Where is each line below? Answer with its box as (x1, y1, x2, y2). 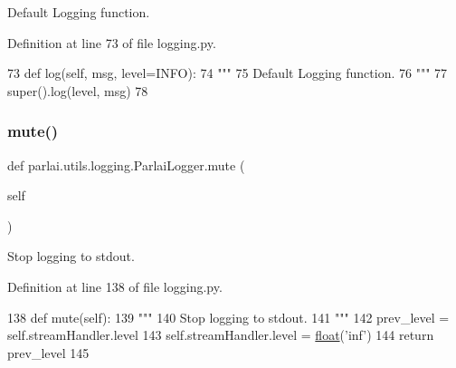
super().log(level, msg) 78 (7, 81, 148, 100)
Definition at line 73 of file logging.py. (7, 33, 216, 52)
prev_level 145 (7, 343, 90, 362)
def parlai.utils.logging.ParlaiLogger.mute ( (7, 155, 245, 174)
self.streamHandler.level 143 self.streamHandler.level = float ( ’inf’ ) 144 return (7, 325, 434, 344)
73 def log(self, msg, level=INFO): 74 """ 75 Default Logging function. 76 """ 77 (7, 63, 448, 82)
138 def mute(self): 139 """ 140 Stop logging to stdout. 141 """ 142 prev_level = (7, 307, 450, 326)
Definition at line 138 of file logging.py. (7, 276, 223, 295)
